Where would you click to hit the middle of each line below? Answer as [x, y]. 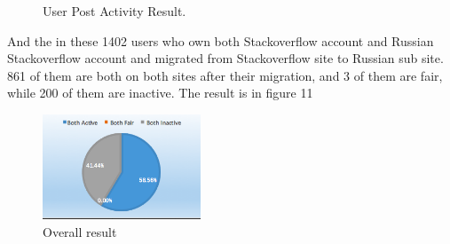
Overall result [80, 231]
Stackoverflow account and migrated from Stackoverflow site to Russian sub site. [225, 58]
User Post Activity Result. [114, 11]
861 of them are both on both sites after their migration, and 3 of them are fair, [225, 75]
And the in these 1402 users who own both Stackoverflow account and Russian [221, 40]
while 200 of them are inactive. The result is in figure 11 [160, 93]
